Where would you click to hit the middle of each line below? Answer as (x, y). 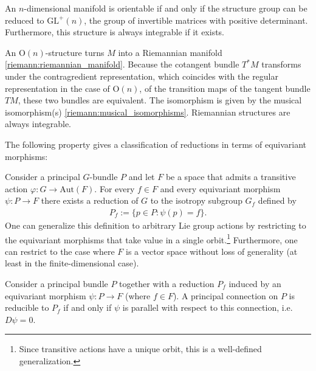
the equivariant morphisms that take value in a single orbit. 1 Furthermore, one (151, 238)
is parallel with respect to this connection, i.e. (208, 307)
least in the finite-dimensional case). (72, 263)
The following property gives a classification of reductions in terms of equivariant (156, 144)
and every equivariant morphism (220, 188)
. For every (115, 188)
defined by (277, 200)
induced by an (255, 283)
